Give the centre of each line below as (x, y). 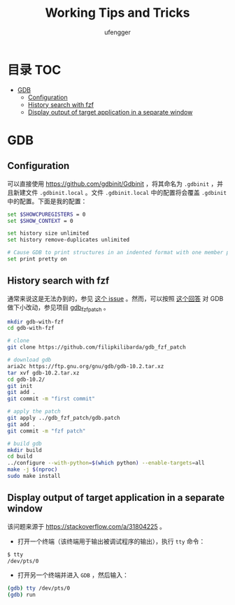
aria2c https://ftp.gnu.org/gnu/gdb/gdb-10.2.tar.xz (86, 366)
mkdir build (24, 450)
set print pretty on (37, 259)
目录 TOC (34, 70)
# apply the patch (34, 411)
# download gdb (29, 360)
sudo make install (34, 476)
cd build (20, 457)
